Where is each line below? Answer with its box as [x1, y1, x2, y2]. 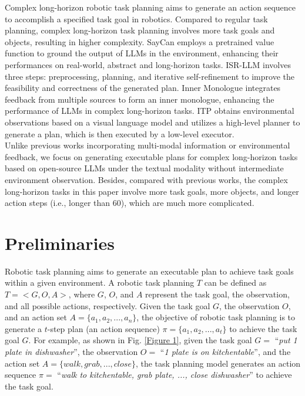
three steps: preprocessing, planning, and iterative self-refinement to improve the [5, 70, 294, 82]
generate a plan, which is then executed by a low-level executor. [5, 127, 234, 140]
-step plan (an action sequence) [47, 322, 160, 334]
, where [68, 288, 95, 300]
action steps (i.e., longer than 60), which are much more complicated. [5, 197, 254, 209]
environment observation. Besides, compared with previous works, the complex [5, 173, 288, 185]
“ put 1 [274, 334, 297, 346]
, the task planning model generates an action [135, 357, 301, 369]
